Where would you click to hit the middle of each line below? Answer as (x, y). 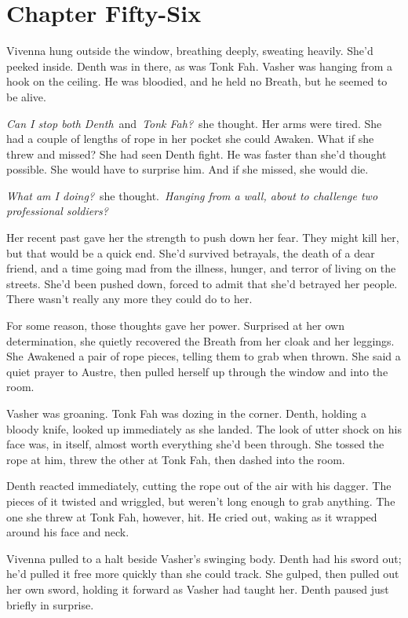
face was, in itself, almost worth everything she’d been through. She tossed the (195, 444)
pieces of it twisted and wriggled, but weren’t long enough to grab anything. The (201, 501)
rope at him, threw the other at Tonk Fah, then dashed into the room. (176, 459)
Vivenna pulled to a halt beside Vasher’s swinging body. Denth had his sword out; (204, 558)
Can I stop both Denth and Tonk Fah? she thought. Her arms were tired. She (194, 123)
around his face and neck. (68, 532)
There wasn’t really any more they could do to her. (129, 299)
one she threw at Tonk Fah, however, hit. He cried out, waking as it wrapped (192, 516)
